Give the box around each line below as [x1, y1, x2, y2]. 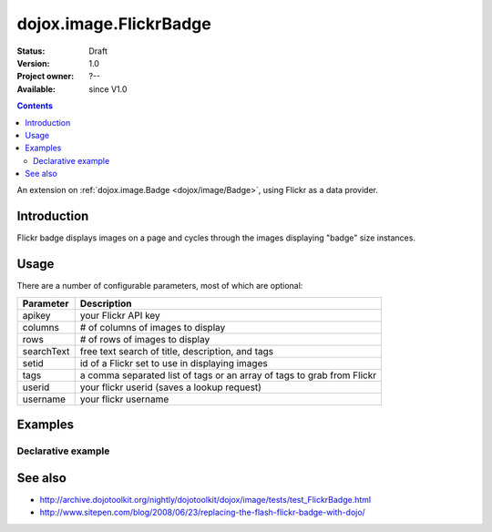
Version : [16, 57, 50, 68]
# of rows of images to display [79, 332, 210, 345]
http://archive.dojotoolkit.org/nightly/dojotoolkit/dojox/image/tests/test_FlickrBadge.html [39, 494, 372, 505]
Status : [16, 46, 46, 56]
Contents [16, 100, 54, 111]
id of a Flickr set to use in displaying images [79, 356, 268, 369]
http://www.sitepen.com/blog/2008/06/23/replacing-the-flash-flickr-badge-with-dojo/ [39, 506, 366, 518]
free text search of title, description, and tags [79, 344, 273, 357]
